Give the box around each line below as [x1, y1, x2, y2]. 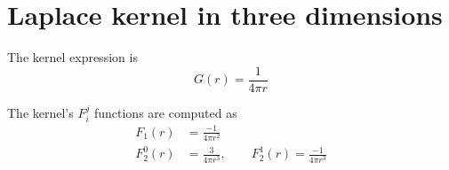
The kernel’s [7, 103, 74, 121]
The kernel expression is [7, 48, 138, 66]
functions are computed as [93, 103, 237, 121]
